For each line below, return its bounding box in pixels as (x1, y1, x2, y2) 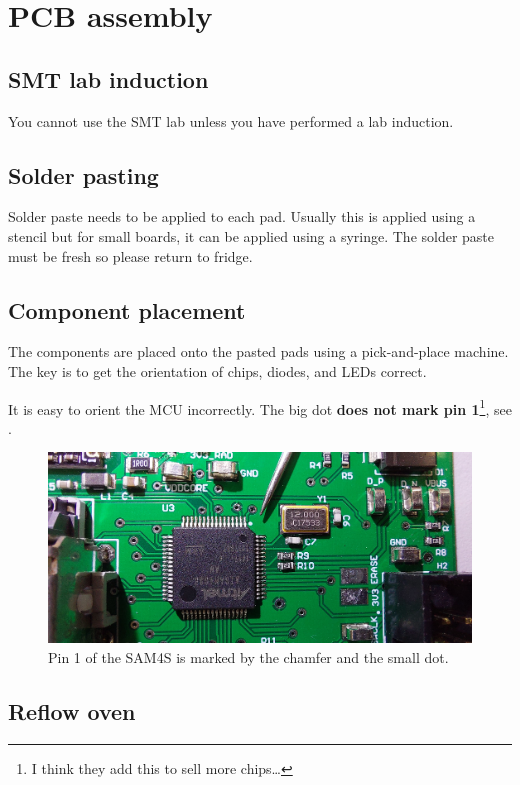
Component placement (8, 294, 246, 325)
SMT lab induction (8, 63, 209, 94)
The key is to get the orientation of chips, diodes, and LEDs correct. (8, 360, 427, 381)
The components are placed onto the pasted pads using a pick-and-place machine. (8, 341, 509, 362)
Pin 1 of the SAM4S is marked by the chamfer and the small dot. (48, 647, 449, 668)
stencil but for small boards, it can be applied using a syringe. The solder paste (8, 225, 495, 246)
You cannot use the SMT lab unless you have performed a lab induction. (8, 110, 454, 131)
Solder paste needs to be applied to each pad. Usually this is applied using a (8, 206, 476, 227)
